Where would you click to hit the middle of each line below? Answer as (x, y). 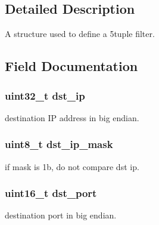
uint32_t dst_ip (45, 95)
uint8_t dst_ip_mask (59, 144)
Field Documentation (71, 66)
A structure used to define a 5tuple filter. (80, 34)
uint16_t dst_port (51, 193)
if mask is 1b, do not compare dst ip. (72, 166)
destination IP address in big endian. (72, 117)
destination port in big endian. (61, 215)
